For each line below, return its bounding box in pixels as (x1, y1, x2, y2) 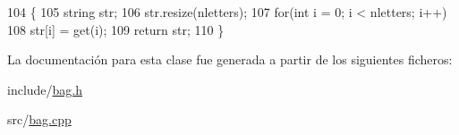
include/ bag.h (7, 80, 83, 98)
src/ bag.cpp (7, 110, 72, 129)
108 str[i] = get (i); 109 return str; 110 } (7, 20, 225, 38)
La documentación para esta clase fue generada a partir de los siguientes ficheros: (7, 50, 453, 69)
